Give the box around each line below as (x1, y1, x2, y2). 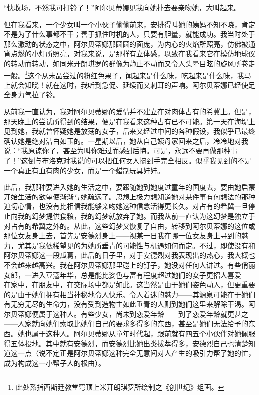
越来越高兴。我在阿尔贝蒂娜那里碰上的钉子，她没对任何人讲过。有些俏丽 (17, 259, 255, 270)
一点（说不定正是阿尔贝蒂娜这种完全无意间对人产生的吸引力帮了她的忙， (17, 348, 255, 358)
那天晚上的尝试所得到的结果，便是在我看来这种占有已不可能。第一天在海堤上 (4, 116, 255, 126)
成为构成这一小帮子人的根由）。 (4, 357, 105, 368)
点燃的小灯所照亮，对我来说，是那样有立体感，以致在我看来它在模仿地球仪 (10, 48, 255, 59)
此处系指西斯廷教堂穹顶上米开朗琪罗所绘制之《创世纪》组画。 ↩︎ (15, 382, 224, 392)
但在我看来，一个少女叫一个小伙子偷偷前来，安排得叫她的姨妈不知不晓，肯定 (4, 19, 255, 29)
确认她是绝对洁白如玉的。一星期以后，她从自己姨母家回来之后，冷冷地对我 (4, 135, 248, 146)
